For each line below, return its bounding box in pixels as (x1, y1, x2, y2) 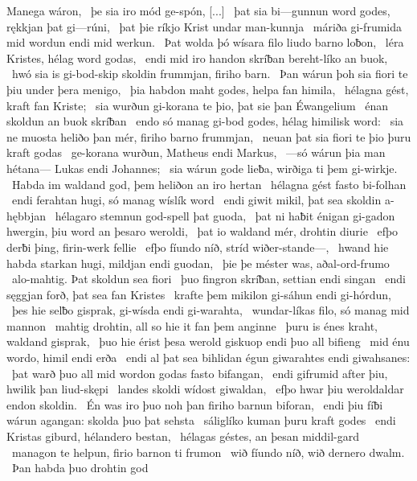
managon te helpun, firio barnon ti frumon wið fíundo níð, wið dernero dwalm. (11, 443, 405, 460)
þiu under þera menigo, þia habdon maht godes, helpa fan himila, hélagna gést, (6, 80, 409, 97)
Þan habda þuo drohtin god (11, 459, 149, 476)
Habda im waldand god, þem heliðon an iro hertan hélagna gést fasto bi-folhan (11, 175, 407, 192)
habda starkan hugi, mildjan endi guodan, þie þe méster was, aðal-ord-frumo (6, 254, 390, 271)
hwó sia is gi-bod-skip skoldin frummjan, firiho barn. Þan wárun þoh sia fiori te (11, 65, 408, 82)
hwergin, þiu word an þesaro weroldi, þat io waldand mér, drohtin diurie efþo (6, 223, 398, 240)
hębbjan (6, 207, 47, 224)
